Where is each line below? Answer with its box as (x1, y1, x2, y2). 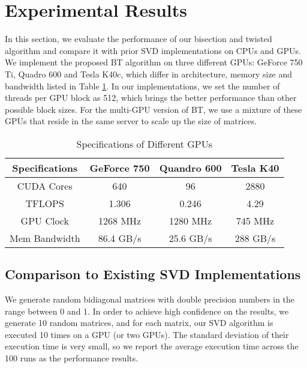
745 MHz (236, 213, 275, 228)
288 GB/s (234, 231, 276, 245)
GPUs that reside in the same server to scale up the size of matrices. (5, 115, 257, 127)
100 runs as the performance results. (5, 352, 139, 364)
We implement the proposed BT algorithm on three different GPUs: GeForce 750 (5, 56, 303, 68)
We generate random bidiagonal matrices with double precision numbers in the (5, 293, 295, 306)
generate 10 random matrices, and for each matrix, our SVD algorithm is (5, 316, 273, 329)
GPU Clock (20, 213, 69, 228)
